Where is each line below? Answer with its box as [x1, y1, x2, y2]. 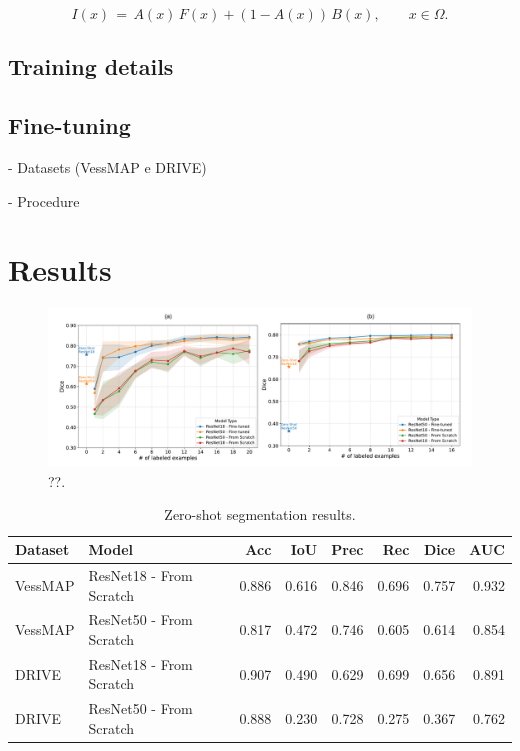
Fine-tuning [8, 110, 131, 141]
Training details [8, 51, 174, 82]
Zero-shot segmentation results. [164, 504, 356, 525]
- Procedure [8, 190, 80, 211]
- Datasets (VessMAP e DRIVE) [8, 156, 207, 177]
